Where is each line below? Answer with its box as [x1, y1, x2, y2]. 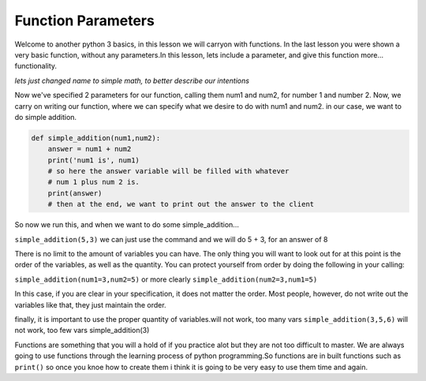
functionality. [14, 62, 58, 71]
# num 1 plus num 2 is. [47, 177, 140, 187]
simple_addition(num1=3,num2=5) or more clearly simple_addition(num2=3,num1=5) [14, 275, 318, 284]
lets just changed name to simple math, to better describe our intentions [14, 76, 250, 85]
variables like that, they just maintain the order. [14, 300, 166, 309]
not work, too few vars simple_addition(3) [14, 326, 150, 335]
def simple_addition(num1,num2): [31, 133, 161, 142]
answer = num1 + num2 [47, 144, 132, 154]
